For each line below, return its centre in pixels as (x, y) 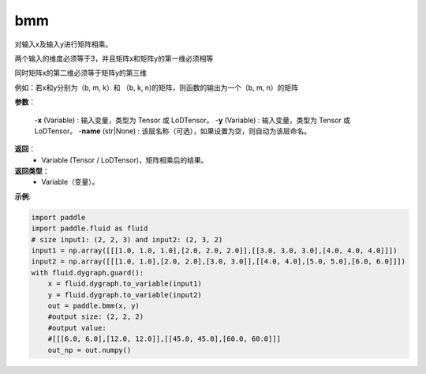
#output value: (77, 328)
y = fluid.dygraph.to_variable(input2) (125, 295)
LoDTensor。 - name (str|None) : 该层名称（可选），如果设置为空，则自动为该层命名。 (173, 131)
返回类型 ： (32, 171)
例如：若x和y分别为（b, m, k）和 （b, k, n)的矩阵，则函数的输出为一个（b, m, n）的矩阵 (157, 88)
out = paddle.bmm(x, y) (93, 305)
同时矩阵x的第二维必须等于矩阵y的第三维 (81, 73)
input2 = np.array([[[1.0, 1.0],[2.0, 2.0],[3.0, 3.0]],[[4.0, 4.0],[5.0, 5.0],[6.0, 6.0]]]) (219, 262)
